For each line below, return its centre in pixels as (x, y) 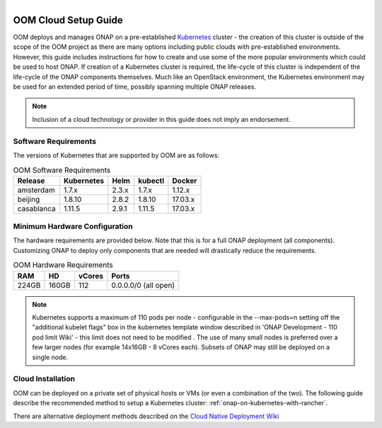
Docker (185, 181)
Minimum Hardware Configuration (73, 227)
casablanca (36, 208)
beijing (29, 199)
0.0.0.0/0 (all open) (143, 285)
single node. (50, 357)
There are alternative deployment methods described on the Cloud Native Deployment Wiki (146, 416)
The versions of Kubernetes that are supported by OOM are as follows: (116, 155)
